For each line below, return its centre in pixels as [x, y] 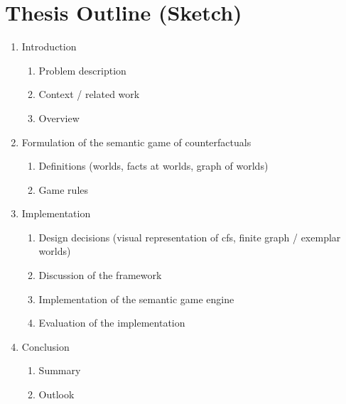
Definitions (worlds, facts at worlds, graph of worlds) [153, 166]
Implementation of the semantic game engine [136, 299]
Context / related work [89, 94]
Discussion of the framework [100, 275]
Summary [60, 370]
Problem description [82, 70]
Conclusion [45, 346]
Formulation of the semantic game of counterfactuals [136, 142]
